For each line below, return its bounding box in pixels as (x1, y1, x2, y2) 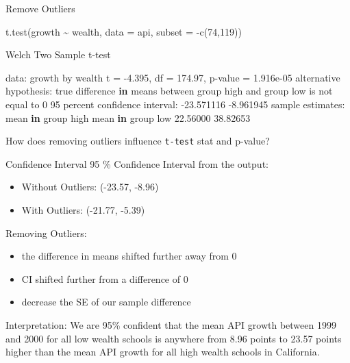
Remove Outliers (5, 1, 75, 15)
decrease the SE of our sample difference (21, 295, 191, 309)
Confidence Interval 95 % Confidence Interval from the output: (5, 156, 268, 171)
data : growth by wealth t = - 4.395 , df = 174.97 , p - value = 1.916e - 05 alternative (5, 70, 340, 84)
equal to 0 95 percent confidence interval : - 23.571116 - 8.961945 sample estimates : (5, 97, 345, 111)
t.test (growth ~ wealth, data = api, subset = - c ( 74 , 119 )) (5, 24, 242, 38)
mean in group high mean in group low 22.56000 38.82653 (5, 110, 251, 125)
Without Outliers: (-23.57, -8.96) (21, 179, 159, 194)
